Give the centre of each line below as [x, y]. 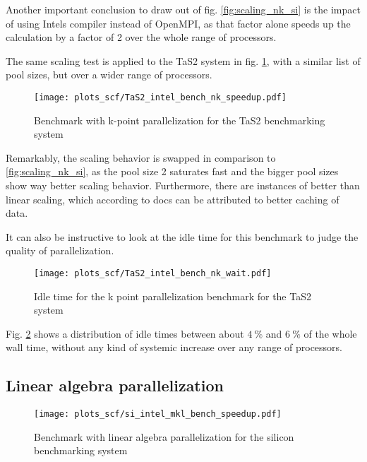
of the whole [330, 333]
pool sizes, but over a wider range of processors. [109, 75]
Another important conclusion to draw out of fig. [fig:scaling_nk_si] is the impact [183, 9]
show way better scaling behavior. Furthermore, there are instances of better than [183, 185]
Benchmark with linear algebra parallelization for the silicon [164, 436]
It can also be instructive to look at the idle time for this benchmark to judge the [182, 236]
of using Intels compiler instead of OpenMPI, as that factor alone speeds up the [178, 23]
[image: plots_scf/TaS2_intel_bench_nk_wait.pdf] [153, 273]
